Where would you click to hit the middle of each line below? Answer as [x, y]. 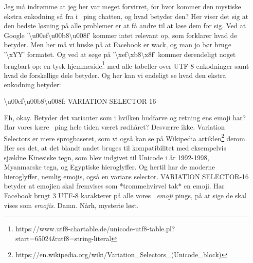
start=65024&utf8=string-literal [63, 238]
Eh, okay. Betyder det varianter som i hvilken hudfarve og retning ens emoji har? [125, 117]
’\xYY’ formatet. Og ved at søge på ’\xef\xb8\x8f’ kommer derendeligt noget [120, 54]
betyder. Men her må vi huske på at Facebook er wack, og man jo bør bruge [118, 45]
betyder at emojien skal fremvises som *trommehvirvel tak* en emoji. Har [114, 186]
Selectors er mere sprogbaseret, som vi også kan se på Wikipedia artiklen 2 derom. [126, 137]
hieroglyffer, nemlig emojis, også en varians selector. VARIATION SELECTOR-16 [126, 176]
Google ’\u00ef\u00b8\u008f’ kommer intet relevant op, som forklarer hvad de [121, 35]
